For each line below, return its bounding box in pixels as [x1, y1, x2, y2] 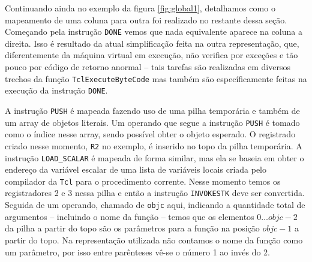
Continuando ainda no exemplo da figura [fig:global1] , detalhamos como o [5, 2, 275, 14]
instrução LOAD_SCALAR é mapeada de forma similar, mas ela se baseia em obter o [5, 151, 304, 164]
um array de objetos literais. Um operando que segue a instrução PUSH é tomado [5, 116, 300, 128]
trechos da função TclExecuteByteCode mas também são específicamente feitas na [5, 72, 307, 85]
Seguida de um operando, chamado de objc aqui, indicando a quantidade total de [5, 198, 305, 211]
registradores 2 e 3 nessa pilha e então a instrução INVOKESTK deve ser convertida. [5, 186, 305, 199]
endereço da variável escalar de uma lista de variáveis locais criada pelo [5, 163, 267, 176]
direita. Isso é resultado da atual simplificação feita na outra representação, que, [5, 37, 299, 49]
